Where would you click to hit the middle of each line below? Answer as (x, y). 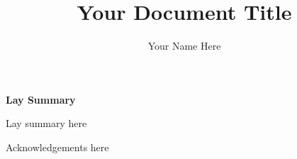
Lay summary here (46, 123)
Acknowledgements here (57, 147)
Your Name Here (184, 46)
